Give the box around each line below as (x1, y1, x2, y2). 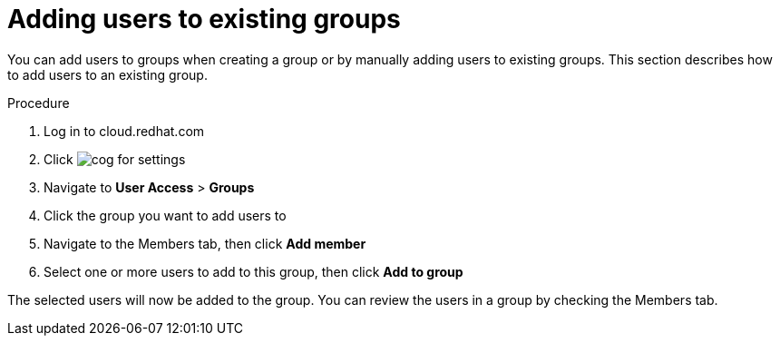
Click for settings (44, 151, 186, 167)
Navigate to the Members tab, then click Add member (44, 235, 366, 251)
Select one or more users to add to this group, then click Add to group (44, 263, 463, 279)
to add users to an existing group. (7, 66, 208, 83)
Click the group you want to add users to (44, 207, 287, 223)
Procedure (7, 94, 70, 111)
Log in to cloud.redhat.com (44, 122, 205, 139)
